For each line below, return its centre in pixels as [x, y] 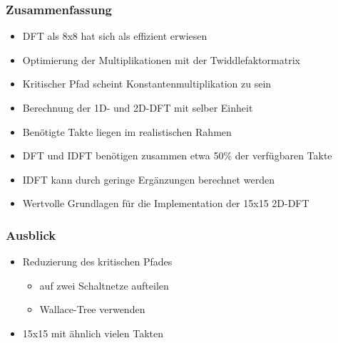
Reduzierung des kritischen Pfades [97, 262]
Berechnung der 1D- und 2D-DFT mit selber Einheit [138, 107]
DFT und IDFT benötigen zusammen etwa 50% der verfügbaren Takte [177, 155]
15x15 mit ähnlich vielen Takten [93, 333]
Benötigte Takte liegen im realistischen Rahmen [127, 131]
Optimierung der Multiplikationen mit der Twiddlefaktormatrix [161, 59]
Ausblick [31, 234]
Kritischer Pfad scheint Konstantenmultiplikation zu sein [147, 84]
